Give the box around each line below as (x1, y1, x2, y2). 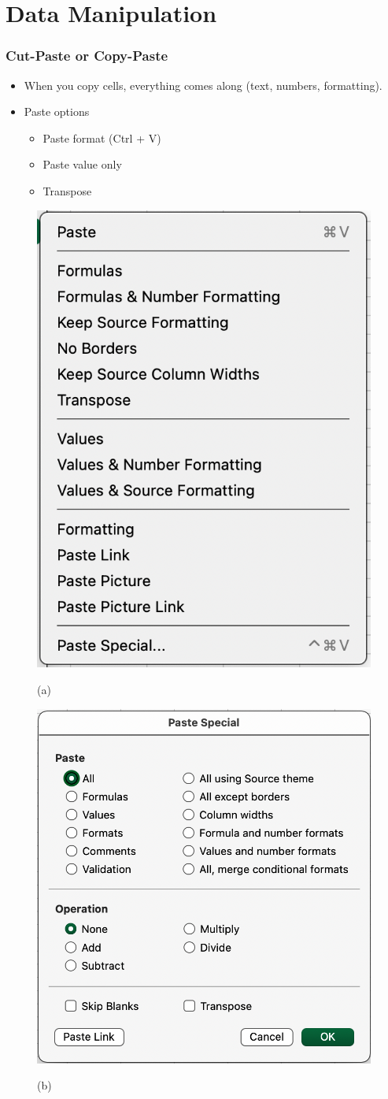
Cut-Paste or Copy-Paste (6, 46, 168, 65)
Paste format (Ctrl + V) (42, 129, 161, 146)
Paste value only (42, 156, 122, 173)
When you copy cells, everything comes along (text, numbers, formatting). (24, 76, 382, 93)
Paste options (24, 103, 90, 120)
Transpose (42, 182, 92, 199)
